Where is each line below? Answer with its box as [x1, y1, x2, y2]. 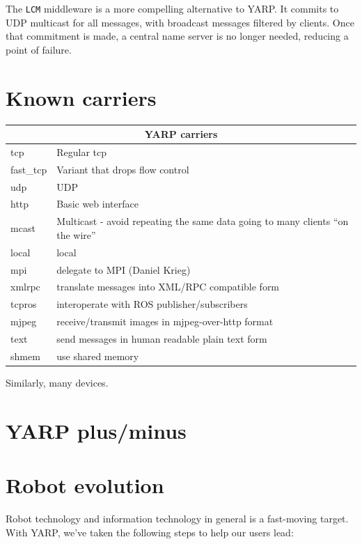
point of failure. [6, 42, 72, 56]
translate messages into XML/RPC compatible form [56, 279, 280, 294]
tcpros [10, 297, 37, 311]
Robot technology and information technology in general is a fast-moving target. [6, 511, 349, 525]
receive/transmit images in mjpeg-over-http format [56, 314, 274, 329]
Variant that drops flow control [56, 162, 189, 176]
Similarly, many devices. [6, 375, 109, 389]
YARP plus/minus [6, 416, 187, 444]
